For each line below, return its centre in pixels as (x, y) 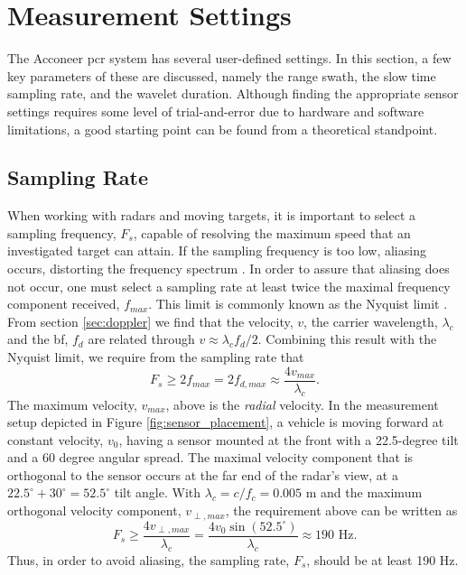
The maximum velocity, (72, 404)
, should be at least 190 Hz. (382, 559)
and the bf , (38, 339)
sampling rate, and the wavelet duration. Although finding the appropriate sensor (233, 93)
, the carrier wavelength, (371, 321)
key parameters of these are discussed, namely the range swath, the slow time (222, 75)
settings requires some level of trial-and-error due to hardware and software (216, 111)
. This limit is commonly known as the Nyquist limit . (298, 304)
